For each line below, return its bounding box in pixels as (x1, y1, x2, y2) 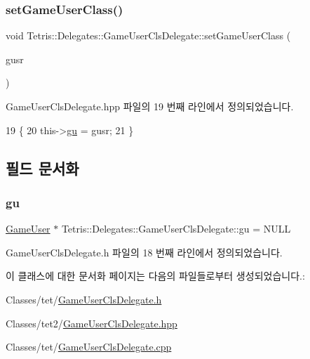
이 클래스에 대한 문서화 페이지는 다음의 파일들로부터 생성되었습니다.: (6, 268, 305, 283)
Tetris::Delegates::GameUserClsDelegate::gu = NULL (61, 221, 291, 236)
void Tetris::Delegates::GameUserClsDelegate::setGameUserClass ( (6, 28, 291, 43)
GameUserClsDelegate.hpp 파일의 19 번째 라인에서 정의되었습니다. (6, 99, 294, 113)
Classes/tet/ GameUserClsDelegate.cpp (6, 339, 172, 354)
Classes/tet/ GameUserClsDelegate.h (6, 292, 162, 306)
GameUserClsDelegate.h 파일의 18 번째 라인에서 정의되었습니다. (6, 244, 283, 259)
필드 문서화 (6, 157, 79, 178)
